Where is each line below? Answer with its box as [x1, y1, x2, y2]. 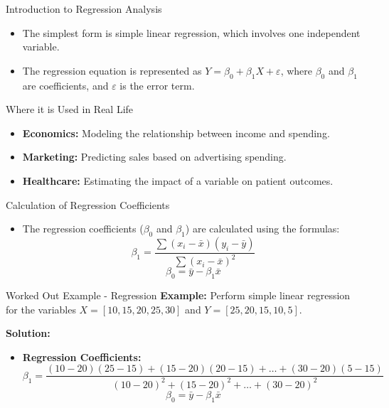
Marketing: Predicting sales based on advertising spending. [22, 149, 287, 164]
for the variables [6, 301, 76, 316]
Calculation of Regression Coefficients [6, 197, 170, 212]
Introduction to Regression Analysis [6, 1, 162, 16]
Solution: [6, 326, 50, 340]
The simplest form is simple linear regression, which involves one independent [22, 25, 361, 40]
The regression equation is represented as [22, 63, 202, 77]
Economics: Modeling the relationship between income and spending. [22, 125, 330, 140]
